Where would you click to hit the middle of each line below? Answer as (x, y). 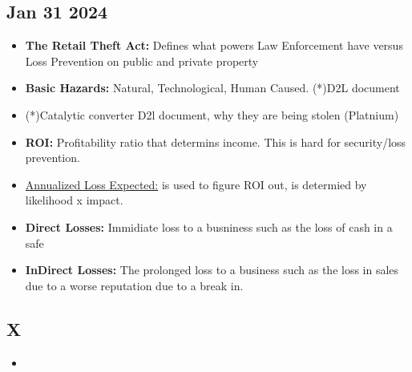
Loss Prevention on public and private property (142, 61)
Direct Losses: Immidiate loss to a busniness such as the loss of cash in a (209, 226)
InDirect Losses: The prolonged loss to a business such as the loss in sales (212, 270)
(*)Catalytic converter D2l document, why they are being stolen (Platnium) (212, 114)
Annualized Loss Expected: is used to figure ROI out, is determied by (196, 184)
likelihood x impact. (74, 200)
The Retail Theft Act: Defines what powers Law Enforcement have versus (214, 45)
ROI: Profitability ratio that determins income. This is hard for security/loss (216, 142)
